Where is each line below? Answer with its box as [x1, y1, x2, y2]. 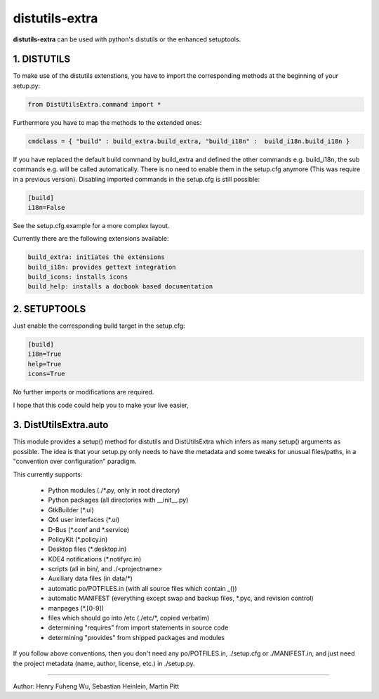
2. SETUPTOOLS [13, 302, 86, 315]
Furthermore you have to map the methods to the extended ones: [13, 118, 202, 126]
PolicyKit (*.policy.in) [48, 535, 108, 543]
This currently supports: [13, 470, 83, 479]
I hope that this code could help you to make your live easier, [13, 401, 189, 409]
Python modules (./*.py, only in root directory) [48, 486, 180, 494]
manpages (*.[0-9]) [48, 604, 105, 612]
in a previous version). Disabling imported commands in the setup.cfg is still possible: [13, 175, 260, 183]
